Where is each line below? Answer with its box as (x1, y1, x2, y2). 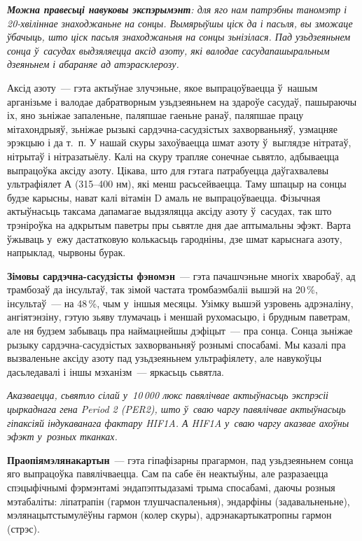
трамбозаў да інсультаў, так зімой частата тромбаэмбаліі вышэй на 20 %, (7, 282, 318, 297)
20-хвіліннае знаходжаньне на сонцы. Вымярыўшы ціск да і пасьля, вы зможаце (7, 15, 353, 30)
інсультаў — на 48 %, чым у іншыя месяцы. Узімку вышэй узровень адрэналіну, (7, 295, 354, 310)
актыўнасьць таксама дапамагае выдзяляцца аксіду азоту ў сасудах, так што (7, 204, 332, 218)
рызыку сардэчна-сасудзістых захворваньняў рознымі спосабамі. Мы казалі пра (7, 337, 346, 351)
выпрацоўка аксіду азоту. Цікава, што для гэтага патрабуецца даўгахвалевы (7, 162, 329, 177)
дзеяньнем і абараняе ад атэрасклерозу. (7, 57, 179, 71)
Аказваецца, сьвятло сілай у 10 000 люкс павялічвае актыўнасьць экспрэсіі (7, 388, 328, 402)
